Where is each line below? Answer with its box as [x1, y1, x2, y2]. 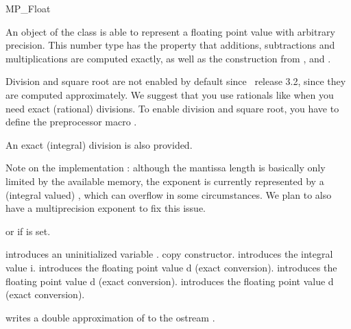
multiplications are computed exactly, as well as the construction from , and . [5, 51, 331, 65]
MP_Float [5, 1, 51, 15]
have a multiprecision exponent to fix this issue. [5, 201, 206, 215]
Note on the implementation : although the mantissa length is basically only [5, 160, 326, 175]
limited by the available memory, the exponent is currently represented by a [5, 173, 324, 188]
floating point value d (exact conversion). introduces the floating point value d [5, 273, 334, 288]
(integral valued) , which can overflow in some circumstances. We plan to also [5, 187, 332, 202]
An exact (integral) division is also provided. [5, 137, 193, 151]
